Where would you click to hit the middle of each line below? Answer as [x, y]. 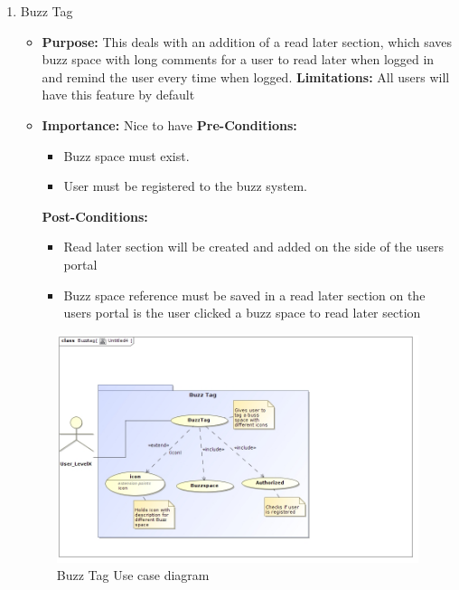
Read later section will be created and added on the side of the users [253, 247]
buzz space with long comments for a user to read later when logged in [238, 59]
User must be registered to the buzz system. [185, 186]
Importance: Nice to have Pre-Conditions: [169, 124]
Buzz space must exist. [126, 155]
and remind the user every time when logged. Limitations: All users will [246, 76]
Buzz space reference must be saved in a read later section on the [244, 295]
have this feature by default [118, 95]
